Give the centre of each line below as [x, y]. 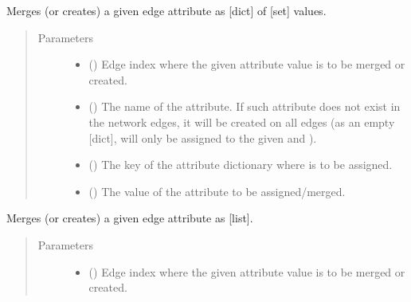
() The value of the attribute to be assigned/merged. [217, 191]
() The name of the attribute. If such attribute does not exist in [245, 106]
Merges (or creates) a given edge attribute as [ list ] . [130, 218]
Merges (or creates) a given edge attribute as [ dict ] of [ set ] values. [166, 10]
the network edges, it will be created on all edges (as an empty [242, 122]
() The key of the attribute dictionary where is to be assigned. [241, 165]
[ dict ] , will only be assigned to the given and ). [203, 137]
